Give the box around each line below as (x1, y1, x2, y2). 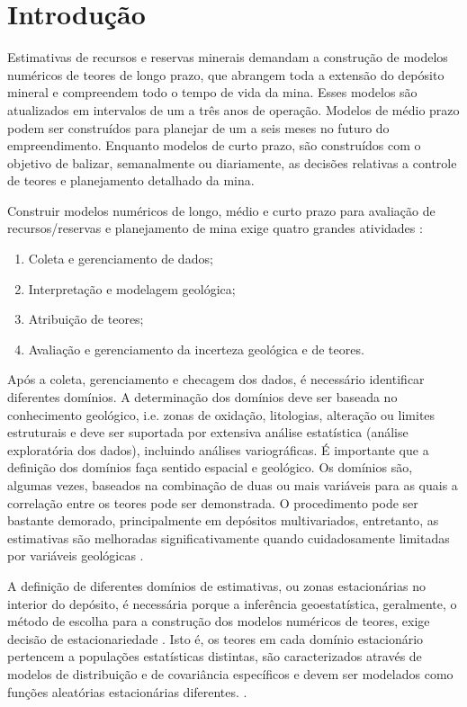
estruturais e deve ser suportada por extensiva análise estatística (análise (7, 423, 409, 442)
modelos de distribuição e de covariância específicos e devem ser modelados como (7, 664, 454, 683)
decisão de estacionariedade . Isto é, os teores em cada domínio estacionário (7, 629, 424, 648)
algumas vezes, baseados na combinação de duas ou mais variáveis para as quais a (7, 476, 458, 494)
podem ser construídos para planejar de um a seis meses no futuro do (7, 118, 390, 137)
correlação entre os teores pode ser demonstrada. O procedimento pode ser (7, 493, 418, 512)
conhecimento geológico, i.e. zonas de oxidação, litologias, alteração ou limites (7, 405, 436, 424)
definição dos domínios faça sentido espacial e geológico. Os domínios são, (7, 458, 413, 477)
